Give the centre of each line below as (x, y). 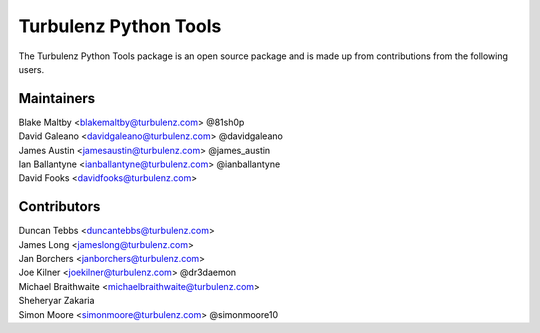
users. (31, 69)
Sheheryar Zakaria (56, 301)
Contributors (59, 206)
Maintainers (57, 98)
